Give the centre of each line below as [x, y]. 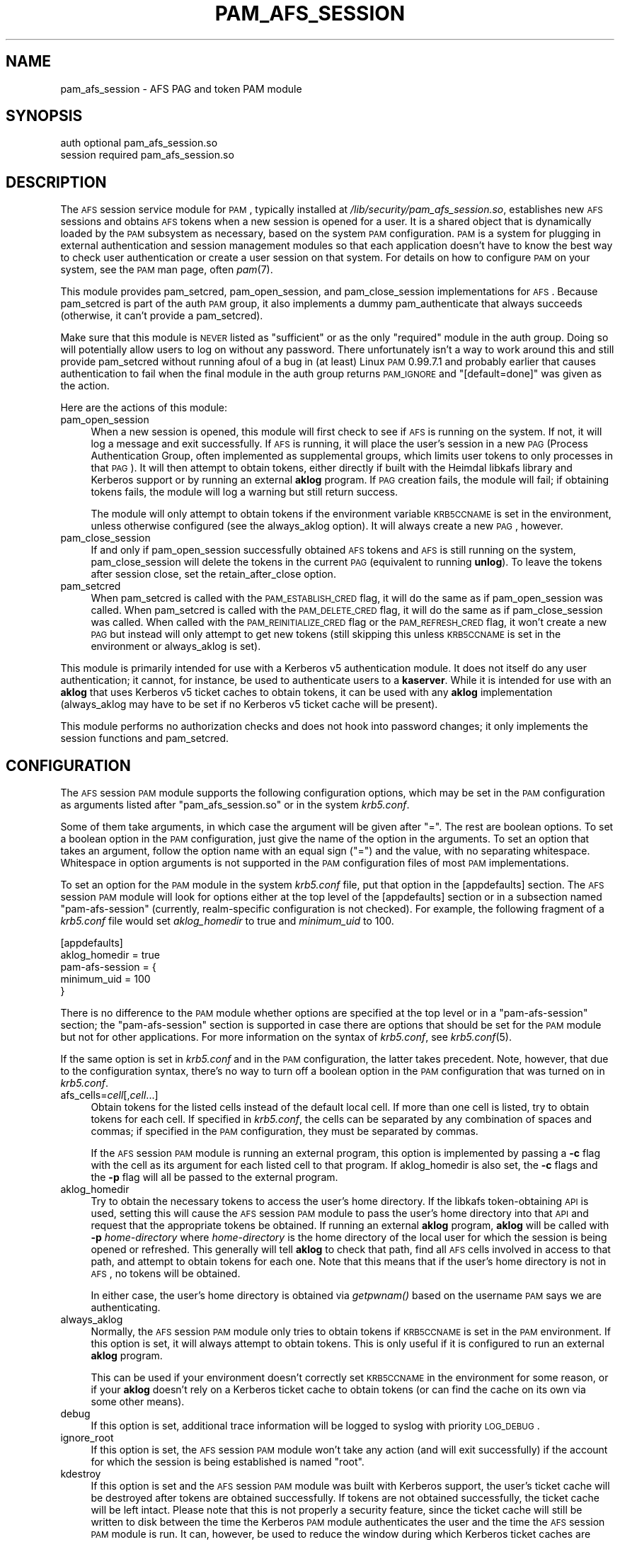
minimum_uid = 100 [105, 979]
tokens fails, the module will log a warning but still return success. [245, 492]
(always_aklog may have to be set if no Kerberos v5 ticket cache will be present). [249, 704]
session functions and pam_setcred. [145, 738]
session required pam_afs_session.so [147, 155]
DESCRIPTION [56, 182]
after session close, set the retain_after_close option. [213, 574]
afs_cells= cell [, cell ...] [109, 1095]
